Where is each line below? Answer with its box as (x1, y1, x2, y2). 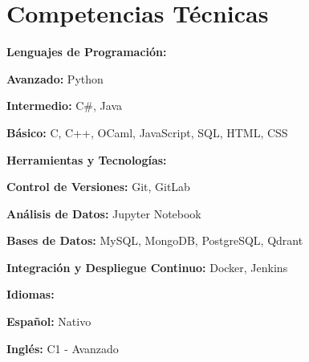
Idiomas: (6, 286, 55, 303)
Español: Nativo (6, 313, 91, 330)
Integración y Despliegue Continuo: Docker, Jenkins (6, 258, 288, 275)
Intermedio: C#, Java (6, 97, 122, 114)
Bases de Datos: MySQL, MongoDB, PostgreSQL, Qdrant (6, 232, 303, 249)
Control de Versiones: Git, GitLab (6, 178, 190, 195)
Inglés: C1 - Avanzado (6, 340, 119, 356)
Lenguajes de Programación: (6, 43, 167, 60)
